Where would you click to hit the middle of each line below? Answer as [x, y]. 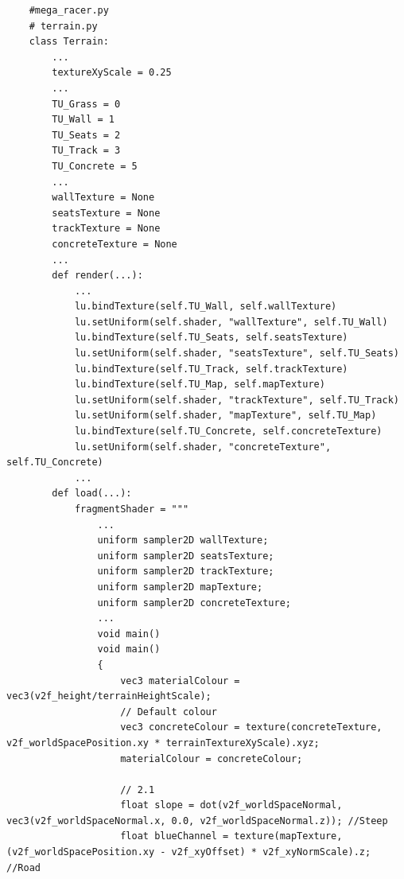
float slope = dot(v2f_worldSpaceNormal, [231, 805]
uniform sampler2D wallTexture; [183, 541]
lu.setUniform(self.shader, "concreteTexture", [203, 447]
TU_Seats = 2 [86, 135]
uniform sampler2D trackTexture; [186, 572]
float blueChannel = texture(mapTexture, [231, 836]
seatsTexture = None [106, 213]
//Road [23, 867]
